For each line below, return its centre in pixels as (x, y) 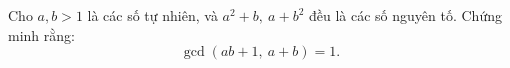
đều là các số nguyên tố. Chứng (405, 15)
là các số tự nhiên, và (152, 15)
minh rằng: (41, 34)
